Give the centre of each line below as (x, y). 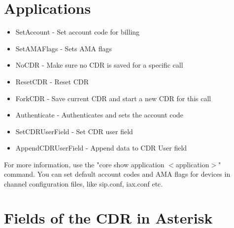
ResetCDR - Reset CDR (52, 81)
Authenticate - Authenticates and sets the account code (99, 115)
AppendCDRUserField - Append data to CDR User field (101, 148)
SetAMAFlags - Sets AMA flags (64, 48)
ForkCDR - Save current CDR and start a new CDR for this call (113, 98)
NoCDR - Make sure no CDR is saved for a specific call (99, 65)
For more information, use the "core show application (84, 164)
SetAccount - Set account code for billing (78, 32)
